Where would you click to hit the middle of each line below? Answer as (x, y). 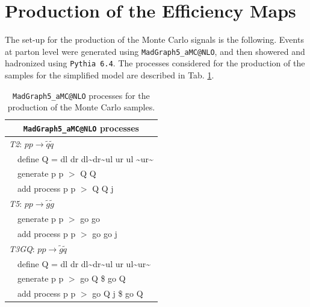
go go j (105, 233)
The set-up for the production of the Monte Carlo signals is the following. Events (154, 40)
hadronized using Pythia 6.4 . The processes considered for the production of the (155, 63)
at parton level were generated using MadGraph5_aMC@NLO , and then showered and (155, 51)
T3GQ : (22, 248)
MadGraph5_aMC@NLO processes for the (81, 95)
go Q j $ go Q (118, 293)
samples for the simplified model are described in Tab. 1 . (110, 75)
